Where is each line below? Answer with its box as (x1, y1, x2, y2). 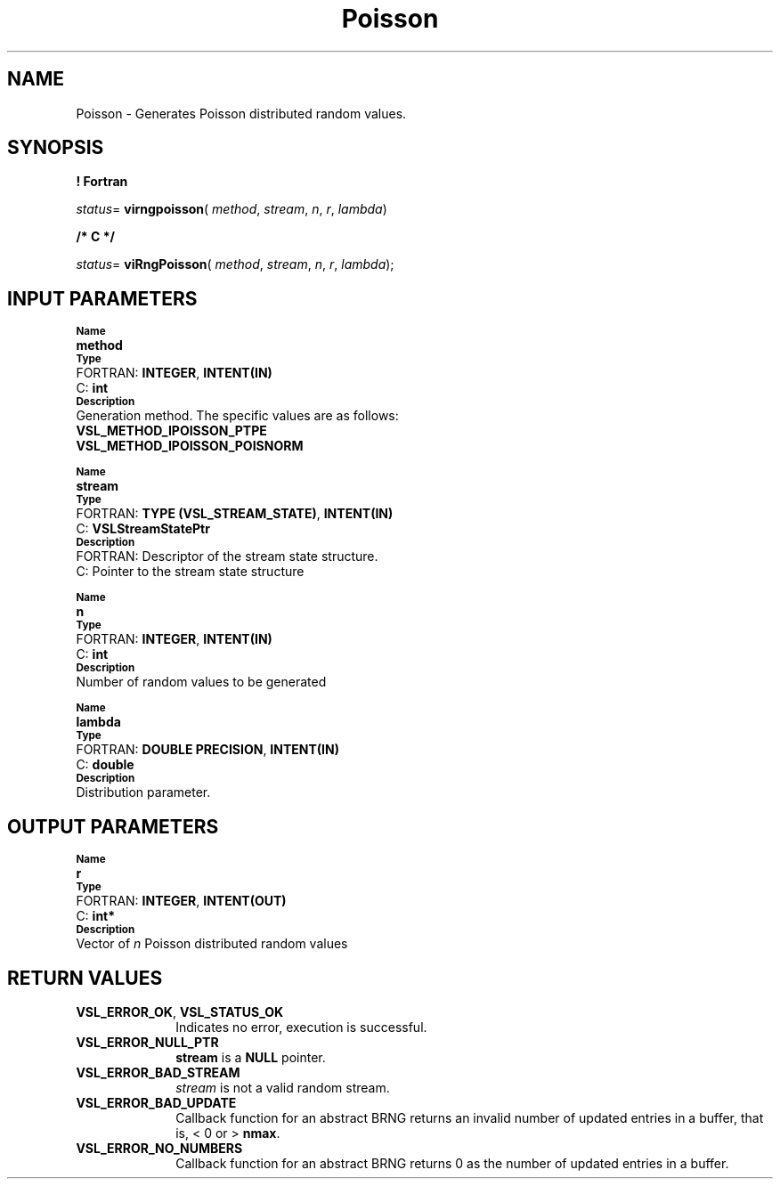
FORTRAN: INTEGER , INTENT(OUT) (76, 893, 287, 909)
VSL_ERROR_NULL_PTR (76, 1034, 219, 1050)
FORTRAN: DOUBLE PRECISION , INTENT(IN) (76, 742, 339, 758)
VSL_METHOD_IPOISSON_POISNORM (76, 438, 304, 454)
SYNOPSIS (7, 136, 104, 159)
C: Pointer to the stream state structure (76, 564, 305, 580)
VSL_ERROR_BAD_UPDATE (76, 1094, 237, 1110)
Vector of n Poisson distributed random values (76, 936, 348, 952)
